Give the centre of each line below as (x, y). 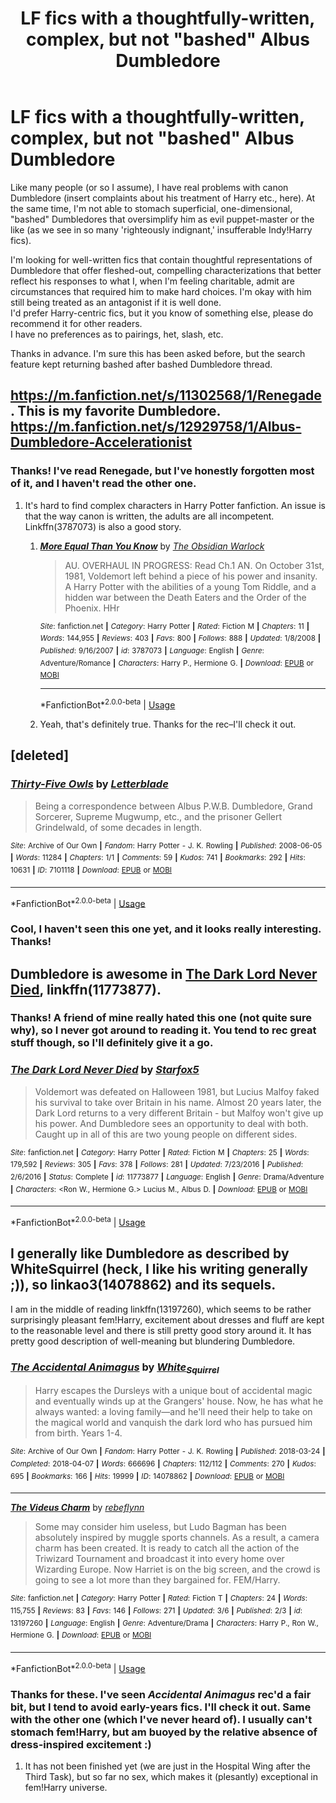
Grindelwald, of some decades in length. (118, 827)
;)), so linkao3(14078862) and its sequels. (143, 1285)
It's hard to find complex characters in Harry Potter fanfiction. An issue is (175, 505)
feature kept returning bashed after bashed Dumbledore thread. (141, 364)
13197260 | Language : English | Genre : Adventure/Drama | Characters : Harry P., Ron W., (164, 1623)
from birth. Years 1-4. (78, 1433)
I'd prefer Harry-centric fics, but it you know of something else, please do (162, 313)
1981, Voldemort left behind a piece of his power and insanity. (191, 576)
